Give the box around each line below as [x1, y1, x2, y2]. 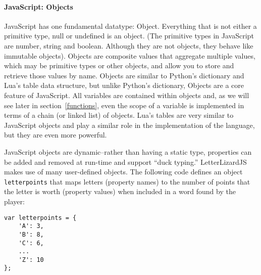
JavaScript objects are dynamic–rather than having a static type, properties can [4, 146, 252, 157]
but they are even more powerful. [4, 129, 107, 140]
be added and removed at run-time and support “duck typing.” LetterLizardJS [4, 156, 247, 167]
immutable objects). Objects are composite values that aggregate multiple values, [4, 50, 255, 61]
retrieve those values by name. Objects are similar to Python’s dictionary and [4, 70, 244, 80]
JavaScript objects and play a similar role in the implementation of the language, [4, 119, 255, 130]
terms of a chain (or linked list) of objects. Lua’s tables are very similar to [4, 110, 234, 120]
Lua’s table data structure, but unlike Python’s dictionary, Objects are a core [4, 80, 244, 90]
